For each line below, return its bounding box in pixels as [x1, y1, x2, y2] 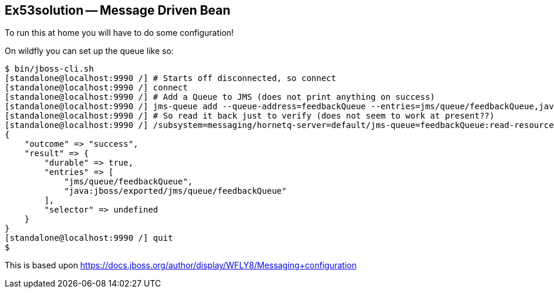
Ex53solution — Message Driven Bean [5, 3, 231, 18]
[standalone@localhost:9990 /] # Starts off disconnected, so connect [5, 73, 336, 83]
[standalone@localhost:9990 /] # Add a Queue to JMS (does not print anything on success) [5, 92, 435, 102]
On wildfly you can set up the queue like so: [5, 46, 174, 56]
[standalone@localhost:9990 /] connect [5, 83, 188, 93]
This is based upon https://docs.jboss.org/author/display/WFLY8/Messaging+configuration [5, 260, 357, 271]
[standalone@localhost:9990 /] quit [5, 233, 173, 243]
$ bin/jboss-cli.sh [5, 64, 94, 74]
